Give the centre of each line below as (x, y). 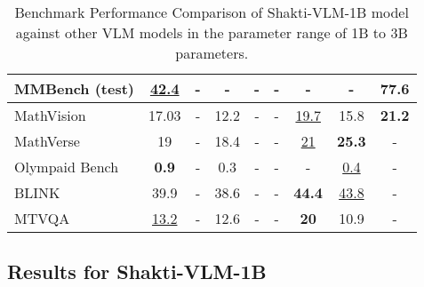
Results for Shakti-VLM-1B (137, 271)
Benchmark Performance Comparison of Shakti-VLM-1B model (212, 12)
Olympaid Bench (67, 167)
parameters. (212, 53)
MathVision (50, 115)
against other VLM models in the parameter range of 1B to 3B (212, 32)
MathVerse (47, 141)
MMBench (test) (75, 88)
